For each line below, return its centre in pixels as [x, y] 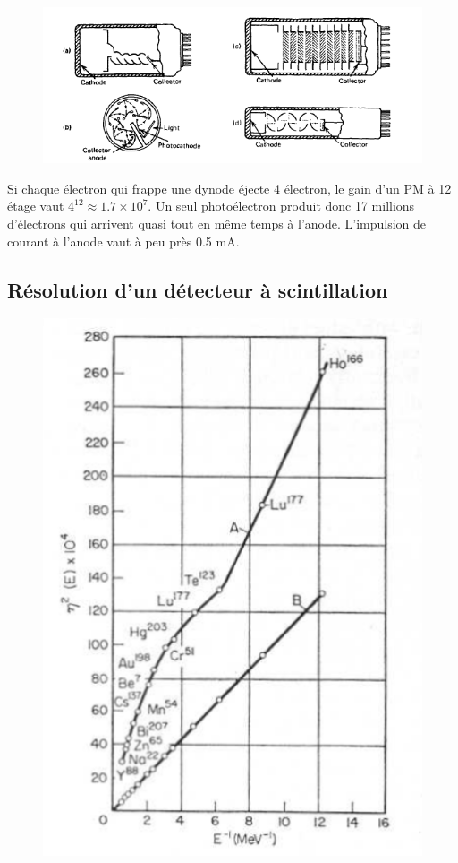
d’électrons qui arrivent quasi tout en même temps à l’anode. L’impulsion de [217, 223]
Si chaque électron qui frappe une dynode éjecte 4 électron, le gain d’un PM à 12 [229, 188]
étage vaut [36, 206]
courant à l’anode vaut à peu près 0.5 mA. [123, 241]
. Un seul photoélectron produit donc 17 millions [281, 206]
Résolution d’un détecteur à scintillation [198, 289]
